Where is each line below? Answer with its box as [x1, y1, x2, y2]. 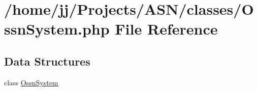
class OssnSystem [4, 77, 58, 87]
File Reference [115, 18, 218, 39]
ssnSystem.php [4, 18, 110, 39]
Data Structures [4, 53, 90, 69]
